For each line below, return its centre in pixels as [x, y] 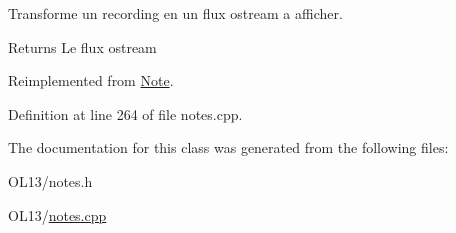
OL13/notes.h [50, 180]
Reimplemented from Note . [91, 80]
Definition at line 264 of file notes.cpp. [125, 113]
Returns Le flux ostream [82, 46]
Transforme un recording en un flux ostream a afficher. [175, 13]
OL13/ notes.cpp [57, 214]
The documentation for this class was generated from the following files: [228, 147]
